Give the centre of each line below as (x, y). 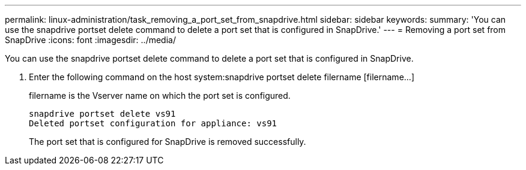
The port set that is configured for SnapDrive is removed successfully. (168, 142)
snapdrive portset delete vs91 (102, 114)
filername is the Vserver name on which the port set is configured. (160, 95)
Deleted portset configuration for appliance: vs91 (153, 123)
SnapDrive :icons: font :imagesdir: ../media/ (90, 40)
